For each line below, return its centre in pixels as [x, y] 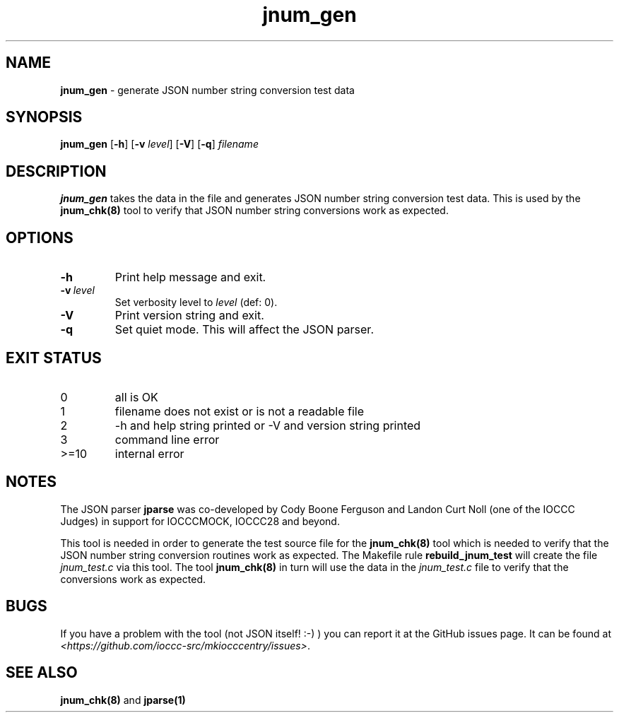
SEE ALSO [42, 673]
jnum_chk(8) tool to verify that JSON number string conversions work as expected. [254, 211]
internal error [149, 453]
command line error [167, 439]
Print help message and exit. [190, 277]
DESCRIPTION [56, 171]
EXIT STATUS [54, 358]
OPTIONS [40, 237]
